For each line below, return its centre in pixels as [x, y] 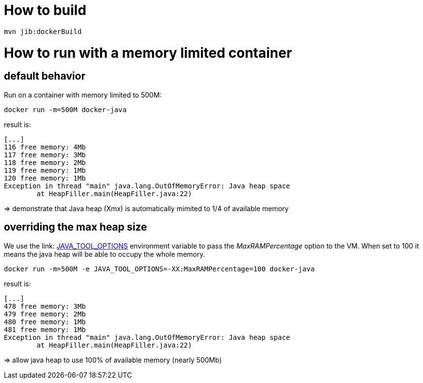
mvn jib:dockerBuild [43, 31]
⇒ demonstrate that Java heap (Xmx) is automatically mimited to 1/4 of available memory [146, 208]
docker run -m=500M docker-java [65, 109]
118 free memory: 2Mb [45, 162]
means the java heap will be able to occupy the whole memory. [105, 254]
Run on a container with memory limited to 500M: [83, 95]
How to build [45, 10]
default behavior [45, 76]
